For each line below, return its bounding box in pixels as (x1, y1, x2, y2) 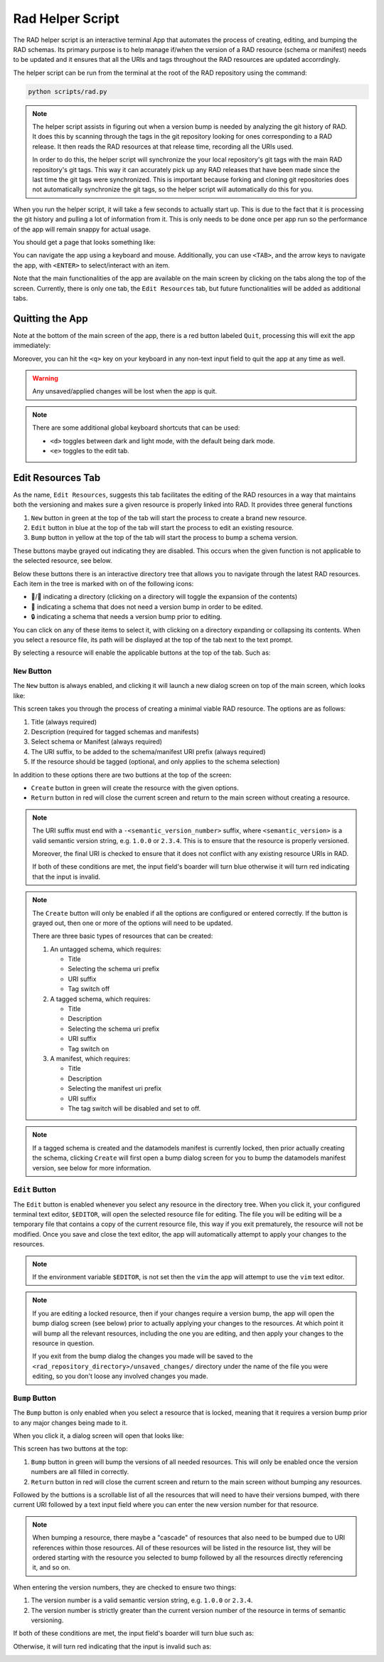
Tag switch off (68, 985, 110, 993)
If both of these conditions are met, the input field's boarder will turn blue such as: (13, 1629, 255, 1638)
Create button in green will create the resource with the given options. (31, 783, 239, 792)
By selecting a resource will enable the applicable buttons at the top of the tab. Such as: (13, 648, 271, 657)
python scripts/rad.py (28, 88, 107, 95)
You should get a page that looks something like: (13, 238, 156, 246)
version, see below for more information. (32, 1163, 152, 1172)
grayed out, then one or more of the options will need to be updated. (32, 919, 233, 927)
